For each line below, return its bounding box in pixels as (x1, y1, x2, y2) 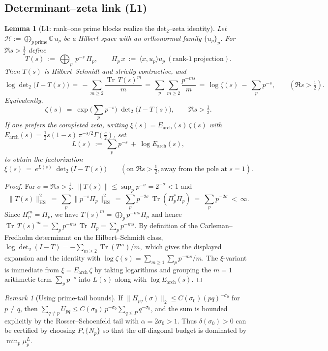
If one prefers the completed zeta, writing (4, 119, 128, 130)
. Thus (177, 315, 197, 325)
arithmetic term (4, 274, 52, 284)
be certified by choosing (4, 325, 76, 335)
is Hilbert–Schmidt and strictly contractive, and (44, 66, 186, 76)
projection (193, 56, 224, 63)
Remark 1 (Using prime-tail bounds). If (4, 292, 123, 303)
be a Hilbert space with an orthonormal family (63, 32, 202, 43)
